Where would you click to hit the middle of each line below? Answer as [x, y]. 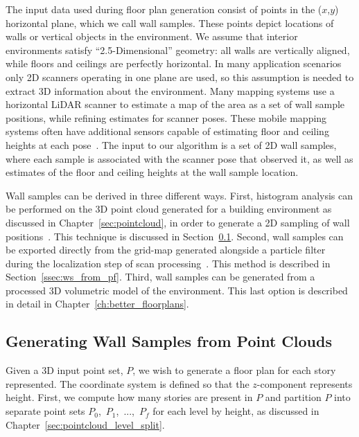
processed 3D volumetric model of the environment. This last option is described [177, 290]
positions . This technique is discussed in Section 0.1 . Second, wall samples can [175, 236]
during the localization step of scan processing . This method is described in [168, 263]
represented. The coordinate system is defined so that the [128, 383]
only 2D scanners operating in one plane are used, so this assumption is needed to [180, 77]
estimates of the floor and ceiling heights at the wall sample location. [152, 172]
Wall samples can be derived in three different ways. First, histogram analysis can [179, 195]
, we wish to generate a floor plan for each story [234, 370]
